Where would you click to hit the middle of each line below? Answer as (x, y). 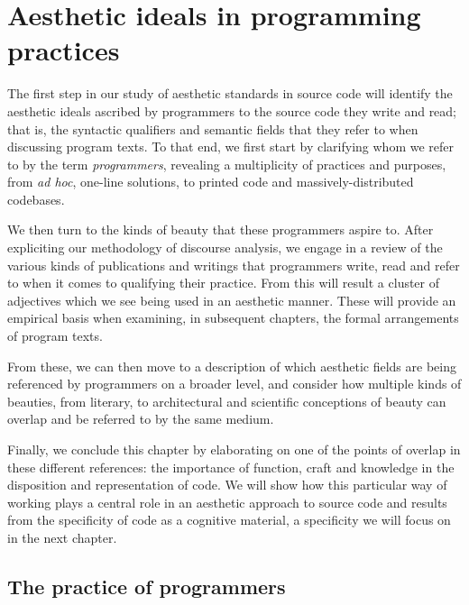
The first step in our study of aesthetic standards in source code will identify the (230, 93)
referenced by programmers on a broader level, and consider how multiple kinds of (234, 384)
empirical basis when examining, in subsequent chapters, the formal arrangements (233, 318)
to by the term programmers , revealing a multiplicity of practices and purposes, (227, 164)
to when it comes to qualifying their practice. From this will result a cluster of (224, 283)
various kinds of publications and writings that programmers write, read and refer (234, 265)
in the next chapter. (62, 537)
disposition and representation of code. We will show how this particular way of (227, 485)
